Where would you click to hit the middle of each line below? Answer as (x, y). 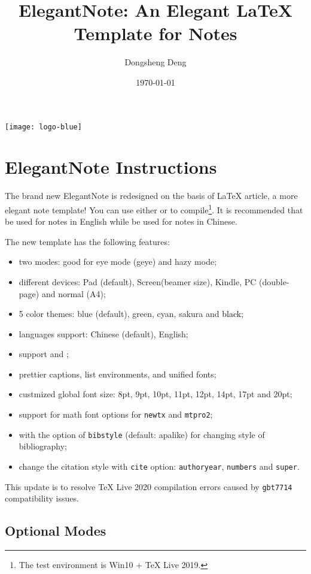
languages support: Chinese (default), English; (103, 333)
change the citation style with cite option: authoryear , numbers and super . (159, 466)
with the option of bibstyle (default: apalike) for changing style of (142, 434)
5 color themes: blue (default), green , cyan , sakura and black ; (131, 314)
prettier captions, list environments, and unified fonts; (118, 374)
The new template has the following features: (87, 241)
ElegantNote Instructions (111, 167)
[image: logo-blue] (43, 127)
